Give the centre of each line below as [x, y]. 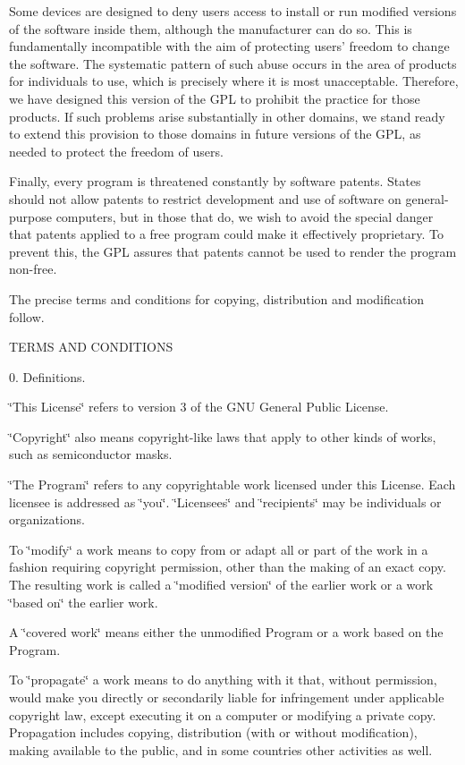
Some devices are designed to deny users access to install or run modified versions [233, 11]
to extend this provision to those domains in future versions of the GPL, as [215, 134]
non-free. [33, 269]
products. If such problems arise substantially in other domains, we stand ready [227, 116]
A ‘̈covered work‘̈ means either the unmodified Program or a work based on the [226, 632]
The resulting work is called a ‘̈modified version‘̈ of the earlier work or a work [221, 585]
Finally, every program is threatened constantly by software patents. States [215, 181]
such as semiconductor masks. [91, 454]
